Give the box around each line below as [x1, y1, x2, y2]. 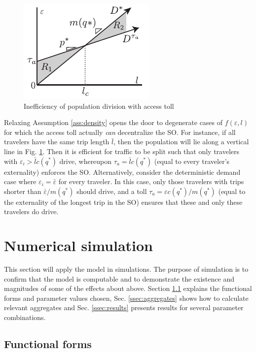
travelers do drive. [4, 206, 59, 217]
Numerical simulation [4, 235, 153, 256]
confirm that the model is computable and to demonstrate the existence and [4, 273, 234, 284]
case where [4, 176, 37, 187]
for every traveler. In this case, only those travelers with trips [58, 176, 244, 187]
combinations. [4, 312, 46, 322]
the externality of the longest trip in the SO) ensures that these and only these [4, 196, 243, 207]
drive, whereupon [59, 156, 112, 166]
